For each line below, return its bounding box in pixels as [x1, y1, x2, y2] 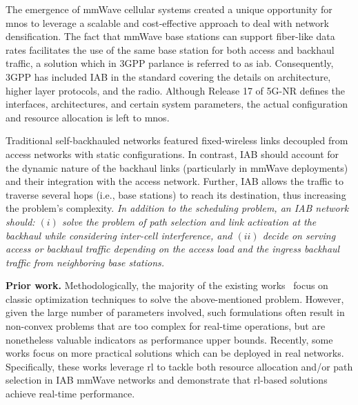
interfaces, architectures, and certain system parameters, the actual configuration [6, 97, 348, 111]
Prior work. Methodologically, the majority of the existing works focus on [6, 278, 328, 293]
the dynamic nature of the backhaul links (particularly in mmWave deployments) [6, 160, 348, 175]
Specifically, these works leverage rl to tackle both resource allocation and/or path [6, 359, 353, 373]
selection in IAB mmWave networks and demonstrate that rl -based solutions [6, 373, 328, 387]
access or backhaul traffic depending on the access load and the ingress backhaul [6, 241, 340, 256]
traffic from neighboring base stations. [6, 255, 165, 269]
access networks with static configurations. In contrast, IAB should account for [6, 146, 339, 161]
